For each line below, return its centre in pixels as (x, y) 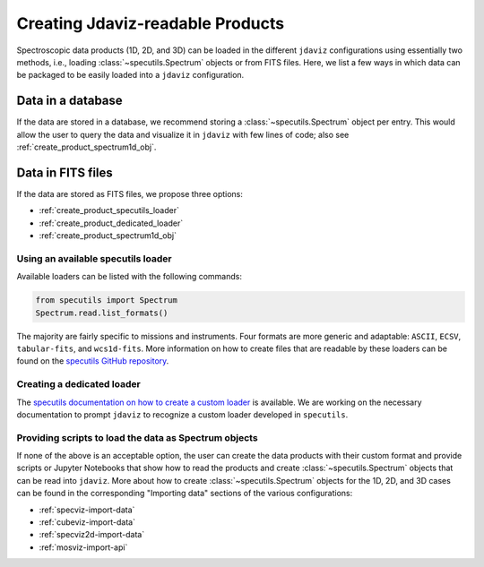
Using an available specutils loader (94, 258)
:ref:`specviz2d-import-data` (92, 535)
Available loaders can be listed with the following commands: (129, 277)
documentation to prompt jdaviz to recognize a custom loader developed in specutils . (182, 414)
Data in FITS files (65, 172)
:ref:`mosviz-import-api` (83, 547)
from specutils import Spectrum (107, 301)
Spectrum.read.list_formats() (102, 313)
